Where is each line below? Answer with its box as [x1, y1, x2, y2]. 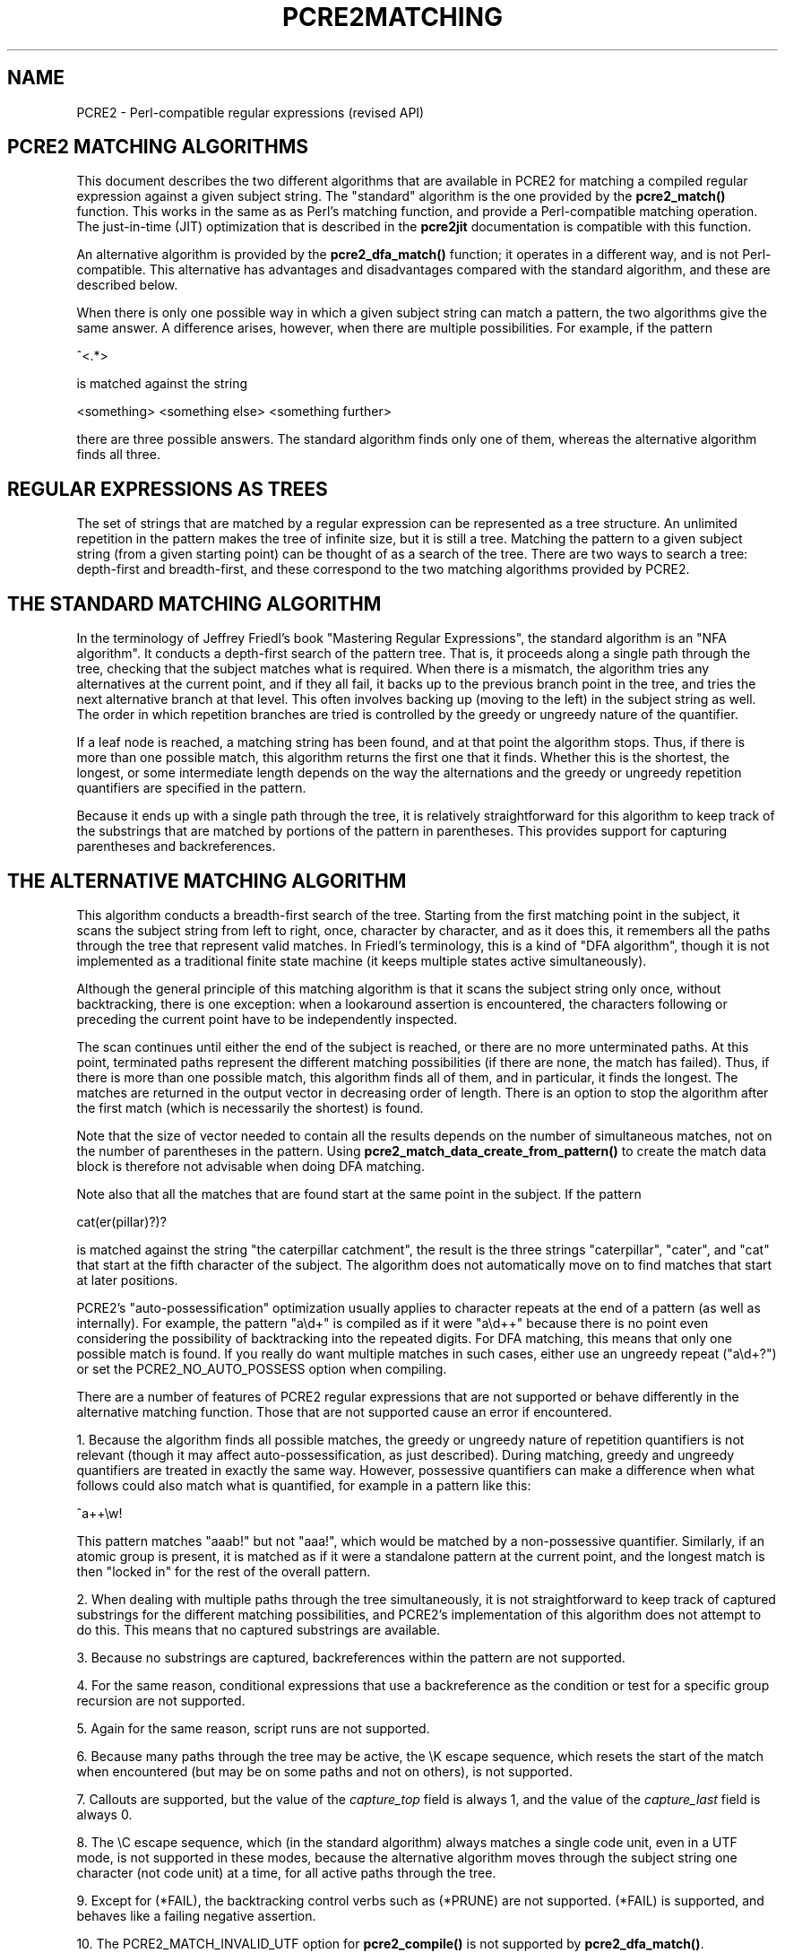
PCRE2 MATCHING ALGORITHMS [7, 135, 309, 159]
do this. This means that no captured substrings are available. [76, 1621, 441, 1637]
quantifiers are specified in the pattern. [76, 780, 306, 796]
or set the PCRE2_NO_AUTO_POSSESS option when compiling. [76, 1360, 447, 1376]
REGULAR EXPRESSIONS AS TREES [7, 477, 328, 500]
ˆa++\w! [76, 1505, 123, 1521]
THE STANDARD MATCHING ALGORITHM [7, 592, 382, 615]
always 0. [76, 1806, 133, 1822]
